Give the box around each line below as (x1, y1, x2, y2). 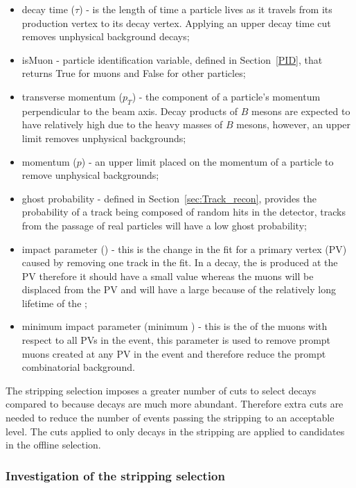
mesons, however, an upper (236, 117, 351, 132)
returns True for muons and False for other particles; (21, 66, 246, 80)
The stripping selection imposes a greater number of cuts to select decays (6, 383, 317, 397)
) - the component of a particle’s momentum (132, 89, 321, 103)
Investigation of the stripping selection (6, 467, 225, 484)
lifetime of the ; (21, 295, 87, 310)
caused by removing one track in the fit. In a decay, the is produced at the (21, 255, 338, 270)
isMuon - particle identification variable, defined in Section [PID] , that (21, 52, 323, 67)
